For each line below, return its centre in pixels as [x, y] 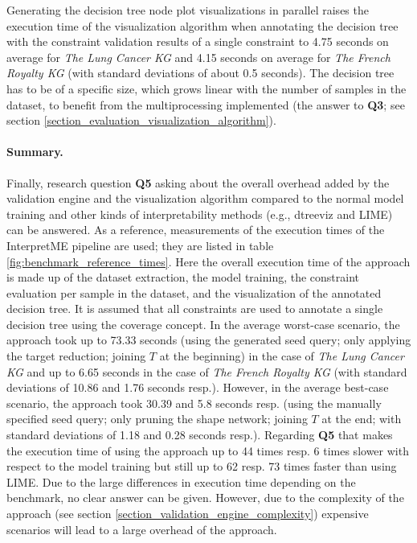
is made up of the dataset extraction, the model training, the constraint [183, 277]
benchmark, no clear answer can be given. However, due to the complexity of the [205, 498]
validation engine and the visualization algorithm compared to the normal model [205, 198]
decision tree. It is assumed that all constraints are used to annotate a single [195, 309]
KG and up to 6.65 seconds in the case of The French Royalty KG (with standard [207, 371]
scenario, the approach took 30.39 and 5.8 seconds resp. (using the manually [194, 403]
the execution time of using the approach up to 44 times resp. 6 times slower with [208, 450]
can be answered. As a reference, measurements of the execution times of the [196, 230]
